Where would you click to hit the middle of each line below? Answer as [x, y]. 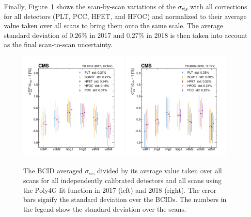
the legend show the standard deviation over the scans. [105, 209]
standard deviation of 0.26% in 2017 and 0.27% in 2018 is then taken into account [126, 35]
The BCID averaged [53, 171]
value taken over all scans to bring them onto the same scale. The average [114, 25]
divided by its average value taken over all [159, 171]
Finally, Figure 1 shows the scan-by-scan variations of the [90, 6]
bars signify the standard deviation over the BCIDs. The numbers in [125, 199]
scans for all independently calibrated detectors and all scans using [122, 180]
